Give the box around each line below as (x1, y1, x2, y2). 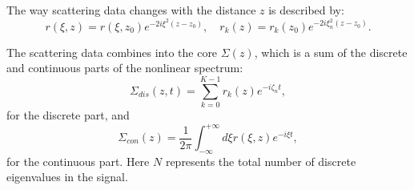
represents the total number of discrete (165, 152, 356, 169)
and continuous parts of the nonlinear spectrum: (6, 59, 243, 76)
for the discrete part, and (6, 106, 130, 123)
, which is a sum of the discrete (254, 43, 408, 60)
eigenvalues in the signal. (6, 168, 128, 185)
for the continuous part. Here (6, 152, 150, 169)
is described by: (268, 2, 344, 18)
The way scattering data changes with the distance (6, 2, 256, 18)
